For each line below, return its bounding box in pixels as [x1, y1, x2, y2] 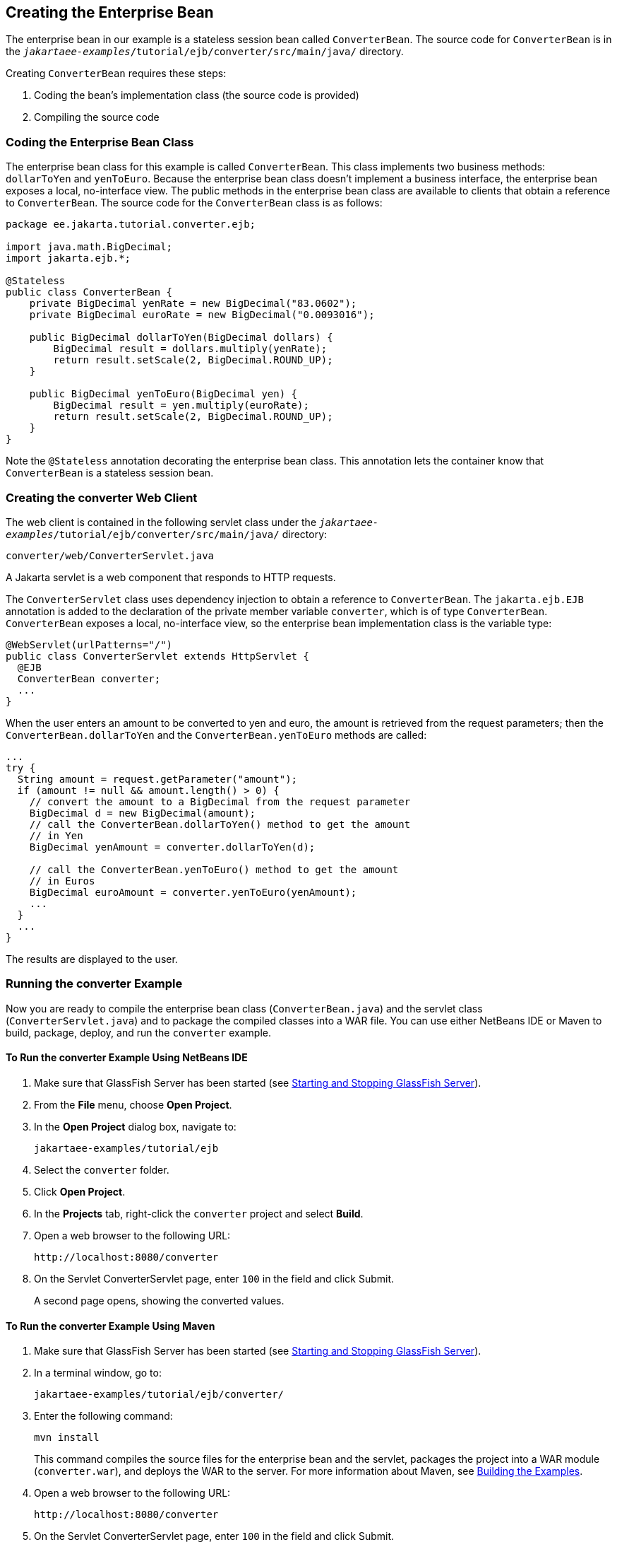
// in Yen [29, 829, 83, 841]
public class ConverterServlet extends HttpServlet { [6, 650, 309, 662]
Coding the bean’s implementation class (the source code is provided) [34, 89, 359, 102]
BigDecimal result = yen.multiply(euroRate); [53, 399, 309, 411]
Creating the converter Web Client [6, 490, 198, 505]
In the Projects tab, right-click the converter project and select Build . [34, 1207, 364, 1220]
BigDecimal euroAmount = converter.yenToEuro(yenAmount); [29, 886, 357, 898]
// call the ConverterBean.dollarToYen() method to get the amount [29, 818, 411, 830]
